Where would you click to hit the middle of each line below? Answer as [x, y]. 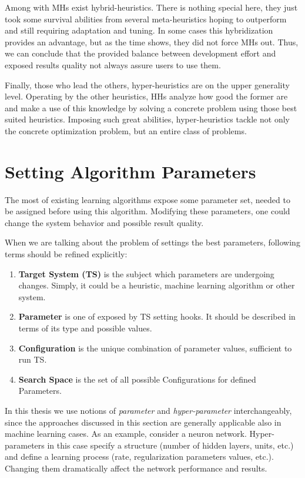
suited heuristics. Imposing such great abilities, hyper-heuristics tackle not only [147, 119]
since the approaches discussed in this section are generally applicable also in [143, 422]
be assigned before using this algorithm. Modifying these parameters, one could [148, 211]
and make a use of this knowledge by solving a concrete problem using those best [151, 107]
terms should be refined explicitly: [66, 254]
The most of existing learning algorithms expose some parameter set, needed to [148, 199]
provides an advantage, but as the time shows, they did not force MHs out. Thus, [152, 42]
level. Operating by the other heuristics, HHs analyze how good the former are [146, 96]
